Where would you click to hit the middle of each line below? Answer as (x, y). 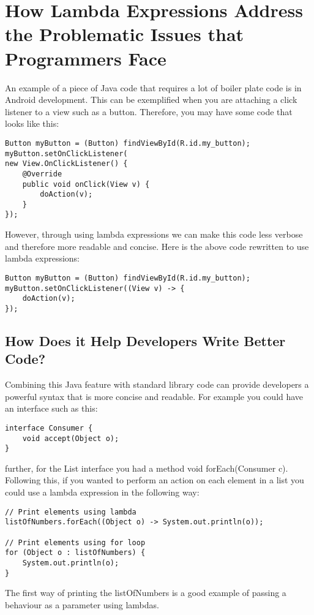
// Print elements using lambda (71, 512)
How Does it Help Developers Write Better (145, 340)
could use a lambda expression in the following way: (102, 492)
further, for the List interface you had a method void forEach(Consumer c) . (147, 468)
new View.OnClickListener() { (66, 164)
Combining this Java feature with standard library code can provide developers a (157, 384)
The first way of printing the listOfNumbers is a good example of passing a (146, 593)
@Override (42, 174)
